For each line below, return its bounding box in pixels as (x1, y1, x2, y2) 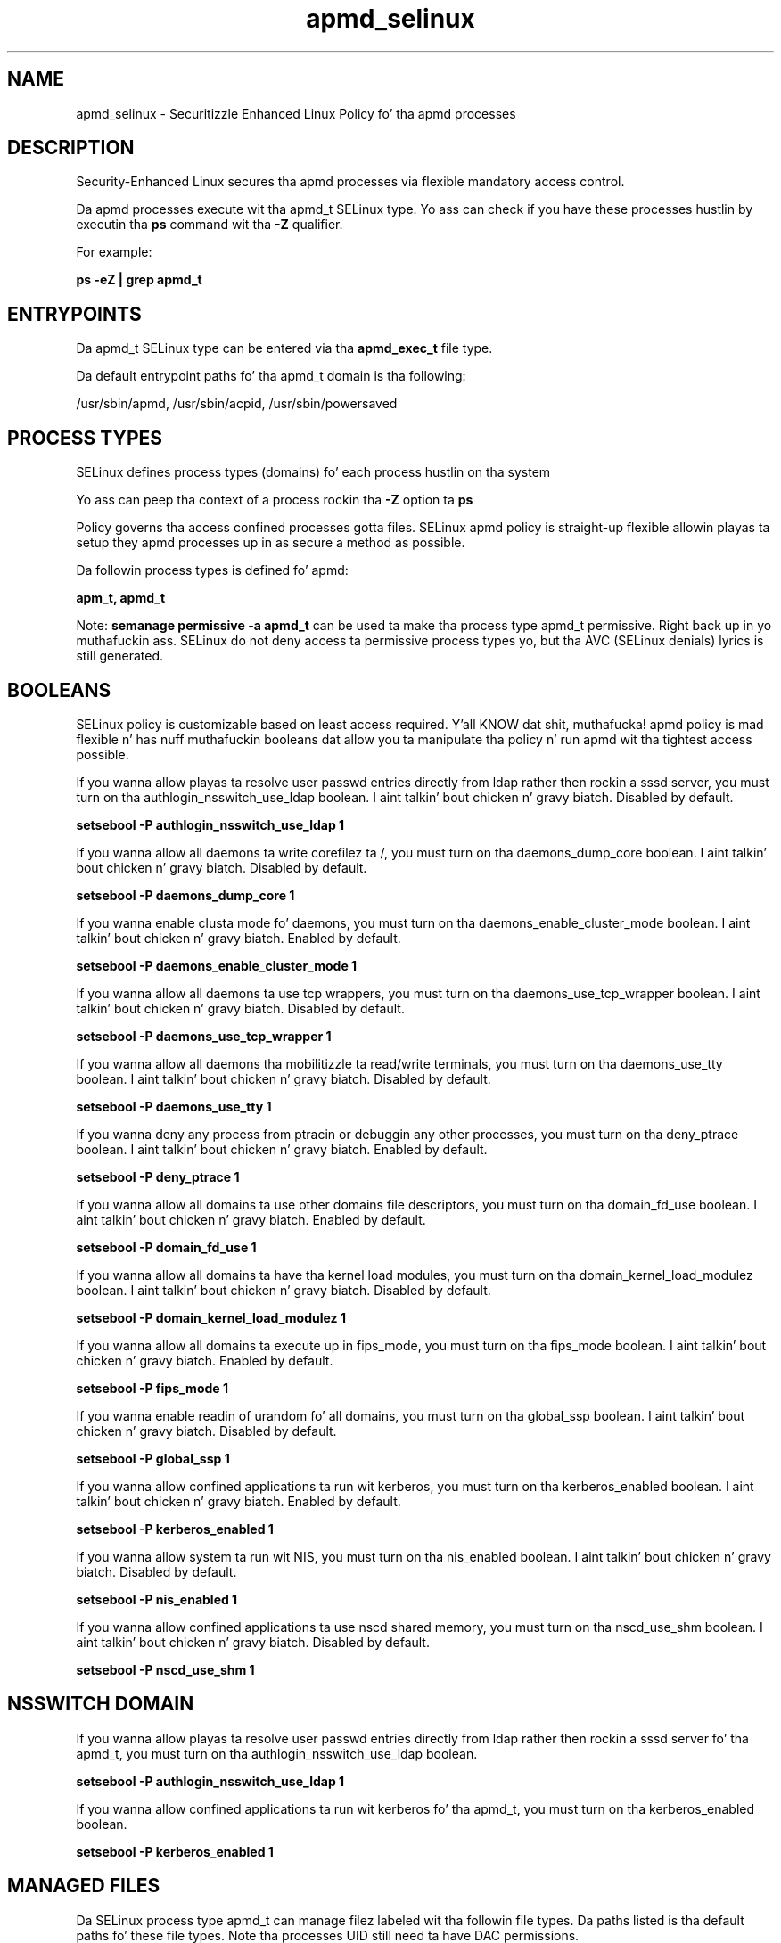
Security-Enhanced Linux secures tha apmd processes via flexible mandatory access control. (76, 174, 625, 190)
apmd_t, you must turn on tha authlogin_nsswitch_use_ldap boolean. (76, 1745, 478, 1761)
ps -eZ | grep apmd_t (76, 272, 202, 288)
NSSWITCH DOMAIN (7, 1693, 194, 1716)
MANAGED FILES (7, 1874, 160, 1898)
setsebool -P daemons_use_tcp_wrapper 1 (76, 1028, 332, 1044)
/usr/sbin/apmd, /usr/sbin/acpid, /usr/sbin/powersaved (76, 396, 398, 412)
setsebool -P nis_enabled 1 (76, 1591, 238, 1607)
